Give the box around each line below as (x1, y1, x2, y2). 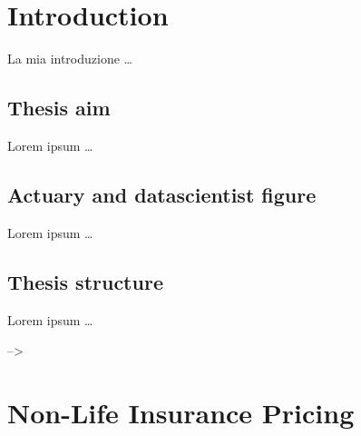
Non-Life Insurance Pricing (7, 393, 355, 431)
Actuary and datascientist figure (7, 180, 317, 208)
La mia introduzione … (7, 49, 132, 68)
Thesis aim (7, 94, 111, 122)
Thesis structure (7, 267, 163, 295)
